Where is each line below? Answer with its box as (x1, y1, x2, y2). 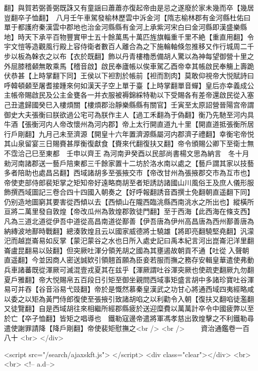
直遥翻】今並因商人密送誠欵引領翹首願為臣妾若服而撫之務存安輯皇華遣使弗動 (4, 255, 254, 265)
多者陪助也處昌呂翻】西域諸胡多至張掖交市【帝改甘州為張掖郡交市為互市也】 (4, 167, 254, 178)
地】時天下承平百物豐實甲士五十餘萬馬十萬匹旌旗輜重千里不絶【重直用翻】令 (4, 31, 254, 42)
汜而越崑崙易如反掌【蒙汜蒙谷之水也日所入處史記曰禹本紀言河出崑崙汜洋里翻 (4, 235, 254, 246)
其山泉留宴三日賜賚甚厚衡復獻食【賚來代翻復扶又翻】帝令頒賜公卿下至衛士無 (4, 138, 254, 149)
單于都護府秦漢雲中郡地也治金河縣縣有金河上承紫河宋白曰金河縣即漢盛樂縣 (4, 22, 247, 32)
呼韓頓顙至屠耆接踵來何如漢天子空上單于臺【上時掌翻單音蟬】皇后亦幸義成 (4, 80, 247, 90)
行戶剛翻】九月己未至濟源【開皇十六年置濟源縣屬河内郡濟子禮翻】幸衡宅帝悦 (4, 128, 254, 139)
